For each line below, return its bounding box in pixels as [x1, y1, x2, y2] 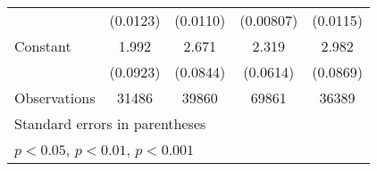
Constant [14, 36, 71, 56]
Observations [14, 87, 96, 108]
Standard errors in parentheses [14, 113, 206, 134]
